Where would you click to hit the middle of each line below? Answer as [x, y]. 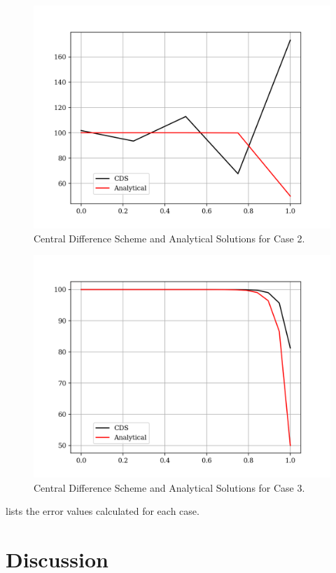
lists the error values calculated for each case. [103, 511]
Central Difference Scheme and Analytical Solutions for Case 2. [169, 238]
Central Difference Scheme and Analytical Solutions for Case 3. [169, 487]
